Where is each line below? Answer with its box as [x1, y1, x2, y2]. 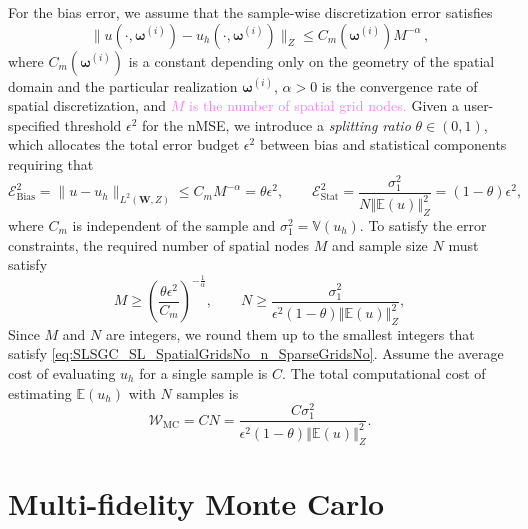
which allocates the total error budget [8, 134, 240, 155]
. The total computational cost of [282, 363, 486, 384]
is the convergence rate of [321, 75, 478, 96]
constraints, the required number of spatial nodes [8, 234, 310, 255]
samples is [176, 382, 239, 403]
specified [8, 114, 60, 135]
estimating [8, 382, 72, 403]
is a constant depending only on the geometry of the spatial [128, 50, 495, 71]
